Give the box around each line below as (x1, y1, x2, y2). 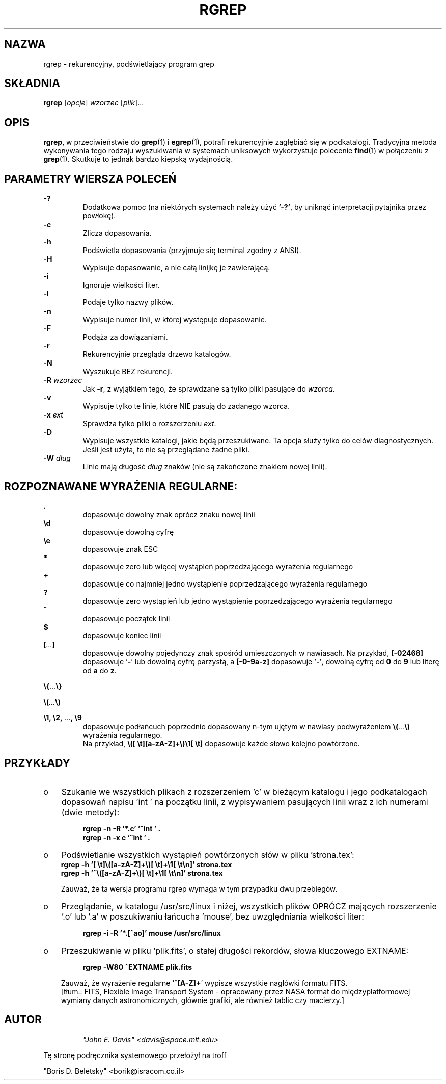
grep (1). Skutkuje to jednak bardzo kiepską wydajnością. (43, 155, 233, 164)
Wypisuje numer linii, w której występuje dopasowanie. (82, 315, 267, 324)
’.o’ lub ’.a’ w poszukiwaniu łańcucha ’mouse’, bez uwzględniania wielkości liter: (61, 911, 364, 922)
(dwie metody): (61, 807, 120, 817)
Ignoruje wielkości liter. (82, 281, 160, 290)
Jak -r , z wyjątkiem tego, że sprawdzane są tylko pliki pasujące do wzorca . (82, 384, 335, 394)
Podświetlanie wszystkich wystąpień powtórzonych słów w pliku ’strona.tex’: (61, 849, 354, 860)
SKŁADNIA (4, 77, 60, 90)
